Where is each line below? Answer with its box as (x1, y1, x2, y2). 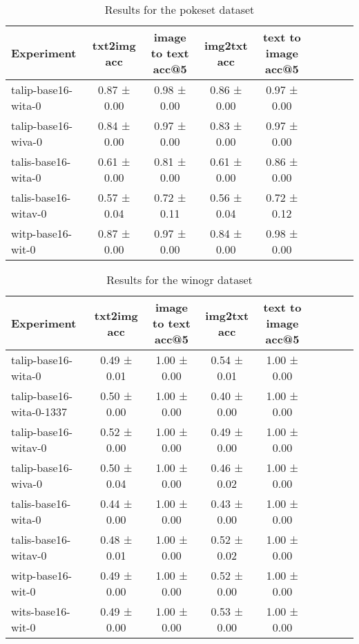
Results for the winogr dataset (106, 272, 253, 287)
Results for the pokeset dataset (104, 1, 255, 17)
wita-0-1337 (11, 404, 67, 419)
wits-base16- (11, 603, 70, 619)
